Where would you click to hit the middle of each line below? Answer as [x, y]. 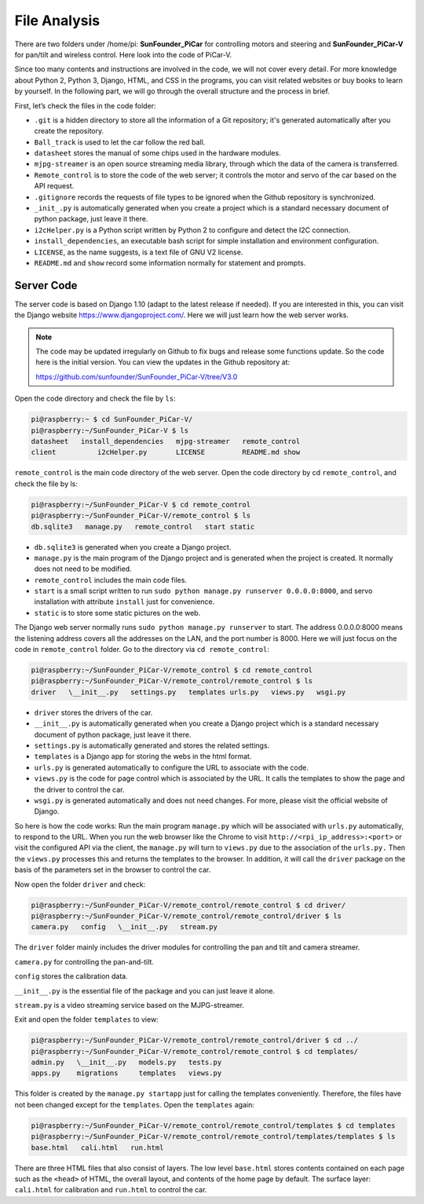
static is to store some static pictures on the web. [117, 613]
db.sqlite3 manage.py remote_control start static [143, 527]
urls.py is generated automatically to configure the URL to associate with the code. [172, 767]
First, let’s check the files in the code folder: [85, 105]
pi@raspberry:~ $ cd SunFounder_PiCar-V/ [112, 419]
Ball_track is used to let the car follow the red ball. [120, 142]
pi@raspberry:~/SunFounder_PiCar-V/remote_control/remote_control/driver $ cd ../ [195, 1040]
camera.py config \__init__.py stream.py [124, 927]
